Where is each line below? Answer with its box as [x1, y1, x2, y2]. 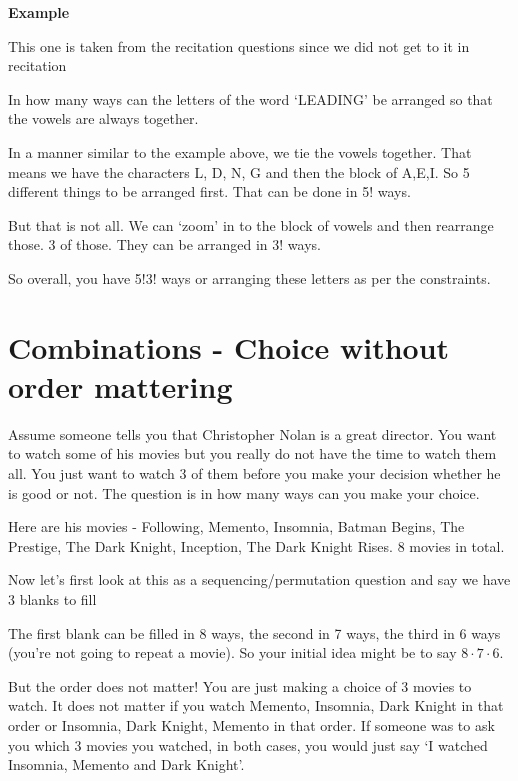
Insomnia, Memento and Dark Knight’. [8, 754, 245, 775]
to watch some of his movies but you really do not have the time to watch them [8, 443, 497, 464]
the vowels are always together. [8, 108, 199, 129]
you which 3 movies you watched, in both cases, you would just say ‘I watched [8, 734, 488, 755]
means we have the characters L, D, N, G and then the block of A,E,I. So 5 [8, 161, 470, 182]
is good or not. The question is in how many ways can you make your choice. [8, 482, 480, 503]
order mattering [8, 365, 233, 406]
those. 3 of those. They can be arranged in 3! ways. [8, 234, 321, 255]
